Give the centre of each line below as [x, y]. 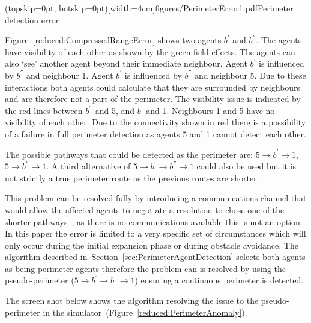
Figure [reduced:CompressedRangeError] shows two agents [113, 40]
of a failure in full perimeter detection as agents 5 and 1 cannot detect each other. [155, 134]
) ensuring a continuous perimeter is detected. [219, 280]
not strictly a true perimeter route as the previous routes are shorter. [132, 177]
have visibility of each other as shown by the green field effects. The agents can [150, 51]
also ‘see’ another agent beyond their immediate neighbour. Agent [126, 63]
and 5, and [115, 110]
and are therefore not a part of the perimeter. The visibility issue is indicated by [153, 99]
